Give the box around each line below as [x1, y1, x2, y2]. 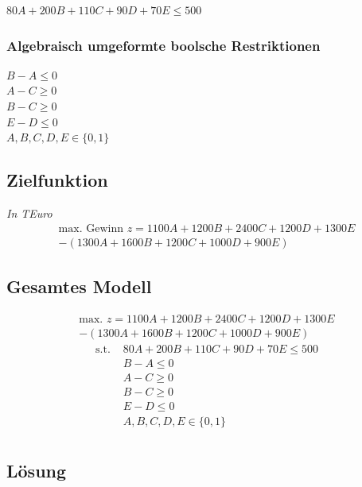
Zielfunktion [6, 168, 108, 192]
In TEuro [6, 204, 53, 221]
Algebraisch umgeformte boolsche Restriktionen [6, 35, 321, 55]
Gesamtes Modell [6, 274, 152, 299]
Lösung [6, 458, 67, 482]
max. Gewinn [58, 222, 123, 234]
